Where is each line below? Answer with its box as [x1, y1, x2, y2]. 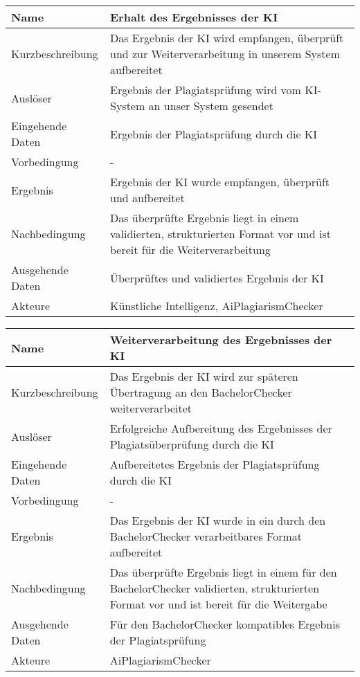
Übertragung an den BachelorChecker [109, 384, 292, 400]
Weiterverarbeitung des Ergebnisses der [109, 332, 332, 347]
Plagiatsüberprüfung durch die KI [109, 436, 274, 452]
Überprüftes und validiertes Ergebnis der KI [109, 269, 324, 286]
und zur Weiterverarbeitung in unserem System [109, 46, 340, 62]
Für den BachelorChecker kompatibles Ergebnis [109, 616, 340, 632]
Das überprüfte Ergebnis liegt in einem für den [109, 564, 337, 580]
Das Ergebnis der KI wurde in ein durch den [109, 512, 326, 528]
